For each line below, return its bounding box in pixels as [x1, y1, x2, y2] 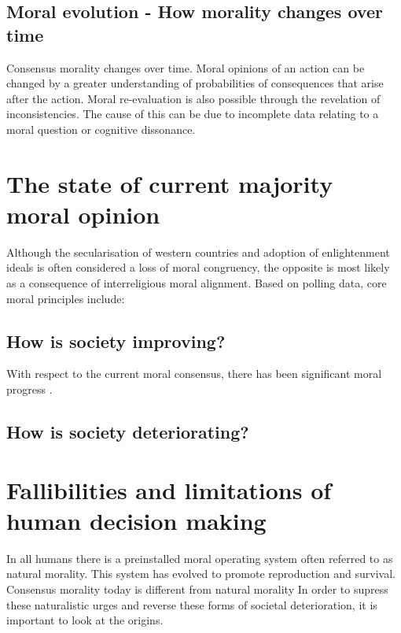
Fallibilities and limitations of [6, 473, 332, 505]
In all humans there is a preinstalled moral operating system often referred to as [6, 550, 393, 566]
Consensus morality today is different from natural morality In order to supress [6, 580, 388, 597]
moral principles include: [6, 290, 125, 306]
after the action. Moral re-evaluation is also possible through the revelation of [6, 90, 381, 106]
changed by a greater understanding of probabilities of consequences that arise [6, 75, 384, 91]
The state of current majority [6, 167, 333, 199]
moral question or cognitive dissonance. [6, 120, 196, 137]
